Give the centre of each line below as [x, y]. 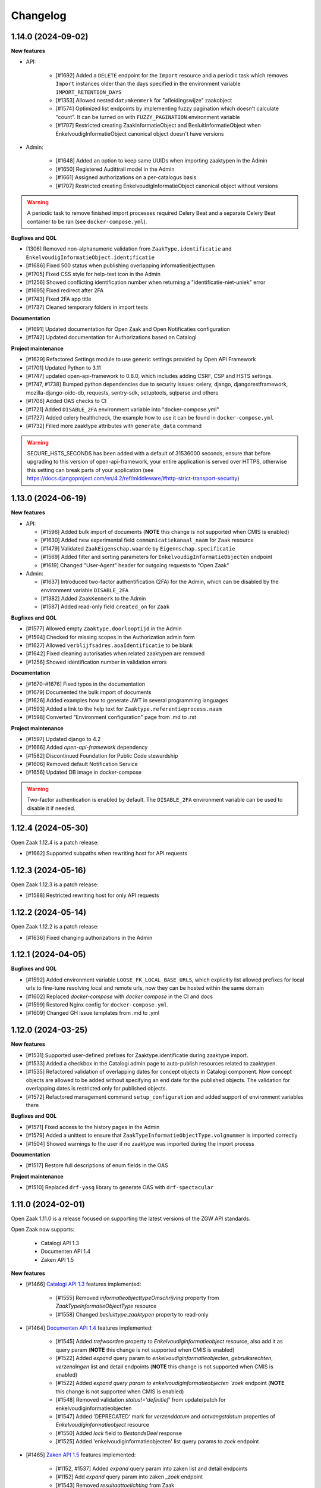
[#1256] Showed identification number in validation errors [96, 662]
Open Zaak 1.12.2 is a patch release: [55, 927]
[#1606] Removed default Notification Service [82, 764]
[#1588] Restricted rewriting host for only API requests [92, 895]
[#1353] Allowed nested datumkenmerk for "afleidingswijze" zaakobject [144, 101]
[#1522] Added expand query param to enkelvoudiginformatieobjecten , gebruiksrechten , [164, 1358]
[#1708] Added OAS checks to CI [66, 401]
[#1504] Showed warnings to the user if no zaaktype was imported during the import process [140, 1143]
